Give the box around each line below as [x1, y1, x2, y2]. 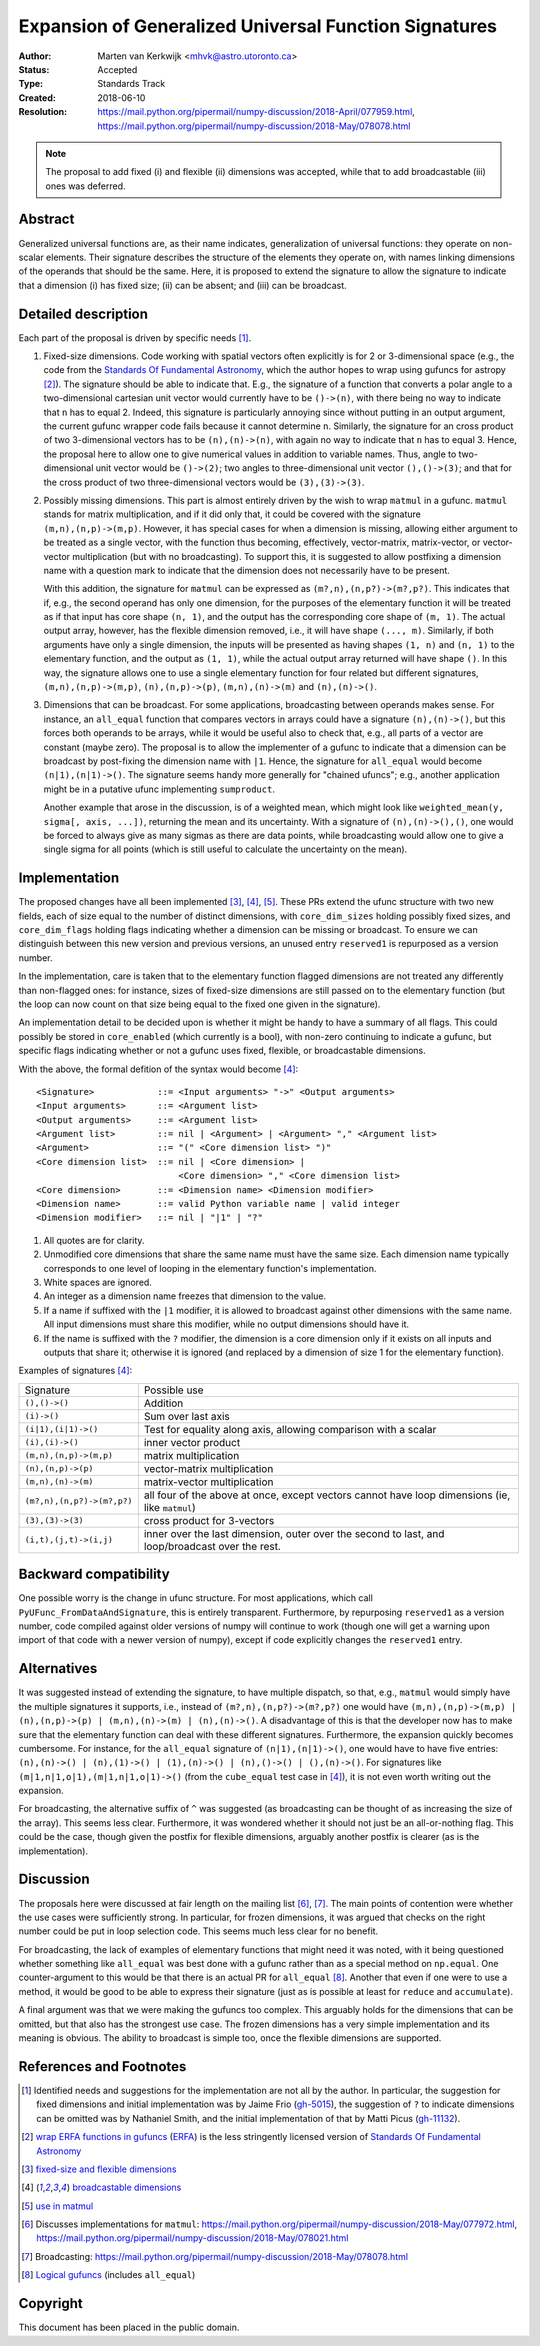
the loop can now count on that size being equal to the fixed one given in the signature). [18, 998, 381, 1010]
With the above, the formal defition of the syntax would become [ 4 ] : [18, 1063, 299, 1075]
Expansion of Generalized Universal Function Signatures [18, 15, 498, 37]
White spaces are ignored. [43, 1276, 152, 1288]
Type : [18, 78, 44, 90]
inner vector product [143, 1435, 241, 1449]
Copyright [18, 2295, 84, 2312]
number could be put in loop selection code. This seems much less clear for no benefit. [18, 1925, 379, 1937]
